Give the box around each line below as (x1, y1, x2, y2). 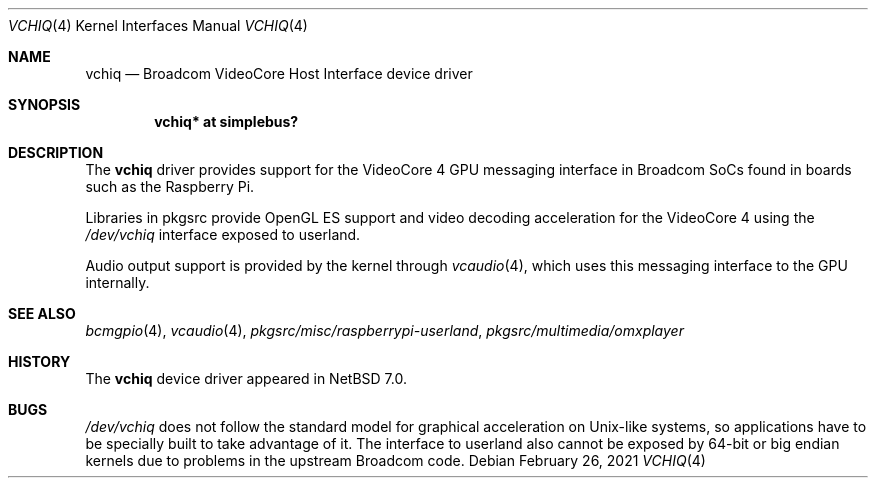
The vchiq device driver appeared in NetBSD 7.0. (85, 370, 407, 387)
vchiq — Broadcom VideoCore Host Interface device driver (85, 65, 473, 82)
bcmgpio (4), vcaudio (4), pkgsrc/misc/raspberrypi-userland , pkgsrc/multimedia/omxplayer (85, 322, 684, 339)
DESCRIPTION (8, 144, 104, 161)
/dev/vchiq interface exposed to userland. (85, 226, 361, 243)
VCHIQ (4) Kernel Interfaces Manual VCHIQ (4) (8, 17, 308, 34)
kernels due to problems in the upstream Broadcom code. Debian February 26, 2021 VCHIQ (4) (85, 452, 706, 469)
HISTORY (8, 353, 71, 370)
